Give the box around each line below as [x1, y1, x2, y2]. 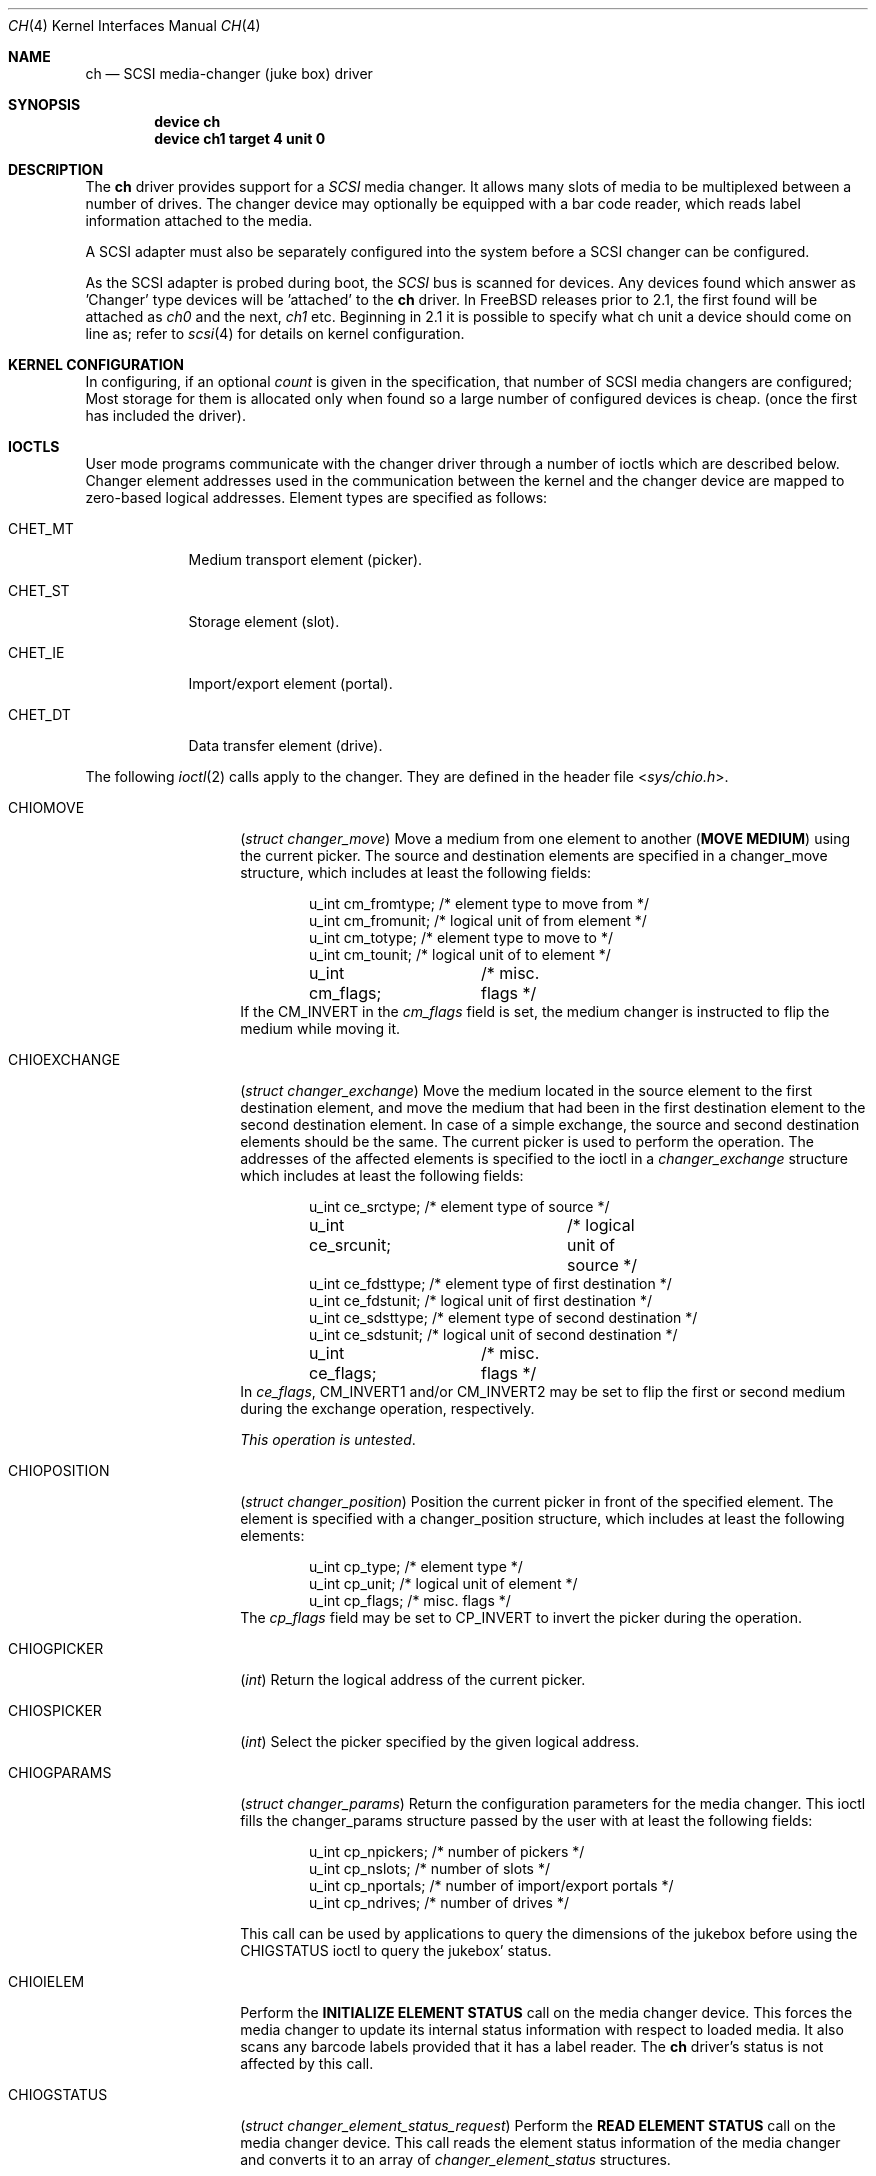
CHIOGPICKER [8, 1640, 104, 1657]
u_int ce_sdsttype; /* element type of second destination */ [309, 1309, 698, 1326]
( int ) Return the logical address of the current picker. [240, 1671, 586, 1688]
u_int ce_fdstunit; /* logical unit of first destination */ [309, 1292, 653, 1309]
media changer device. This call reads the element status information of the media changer [240, 2134, 841, 2151]
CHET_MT [8, 520, 74, 537]
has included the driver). [85, 407, 246, 424]
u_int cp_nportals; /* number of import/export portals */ [309, 1877, 674, 1894]
